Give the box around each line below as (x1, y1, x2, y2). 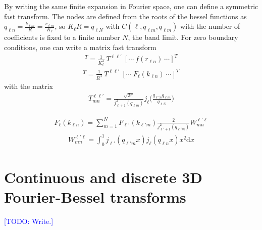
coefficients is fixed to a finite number (4, 32, 120, 42)
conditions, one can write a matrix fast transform (4, 42, 156, 53)
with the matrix (4, 80, 53, 91)
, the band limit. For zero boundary (128, 32, 238, 42)
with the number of (180, 21, 240, 31)
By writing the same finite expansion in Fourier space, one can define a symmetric (4, 1, 258, 11)
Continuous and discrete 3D (4, 166, 202, 187)
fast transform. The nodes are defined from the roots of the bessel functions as (4, 11, 247, 21)
